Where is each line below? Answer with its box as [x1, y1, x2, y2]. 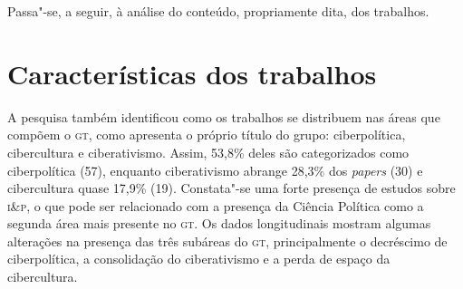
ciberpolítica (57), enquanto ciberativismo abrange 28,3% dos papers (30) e [7, 160, 423, 179]
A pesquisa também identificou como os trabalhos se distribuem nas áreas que [7, 107, 440, 126]
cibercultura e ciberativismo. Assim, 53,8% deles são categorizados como [7, 142, 410, 161]
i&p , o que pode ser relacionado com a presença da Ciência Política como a [7, 196, 424, 215]
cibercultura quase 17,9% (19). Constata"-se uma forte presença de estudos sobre [7, 178, 456, 197]
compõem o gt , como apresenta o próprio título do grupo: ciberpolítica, [7, 125, 406, 144]
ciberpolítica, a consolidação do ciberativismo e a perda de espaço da [7, 249, 391, 268]
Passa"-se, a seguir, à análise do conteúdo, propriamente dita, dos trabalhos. [7, 2, 429, 20]
